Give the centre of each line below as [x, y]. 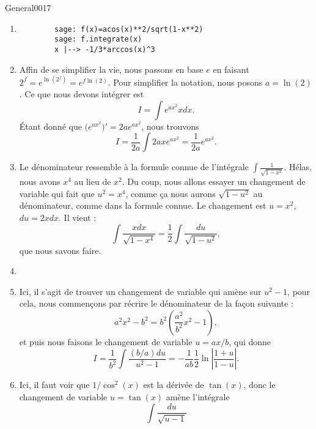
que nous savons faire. [60, 250]
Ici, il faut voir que [54, 385]
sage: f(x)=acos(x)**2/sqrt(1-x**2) [129, 29]
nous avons [40, 181]
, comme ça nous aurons [171, 193]
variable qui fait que [57, 193]
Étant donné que [50, 126]
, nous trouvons [170, 126]
